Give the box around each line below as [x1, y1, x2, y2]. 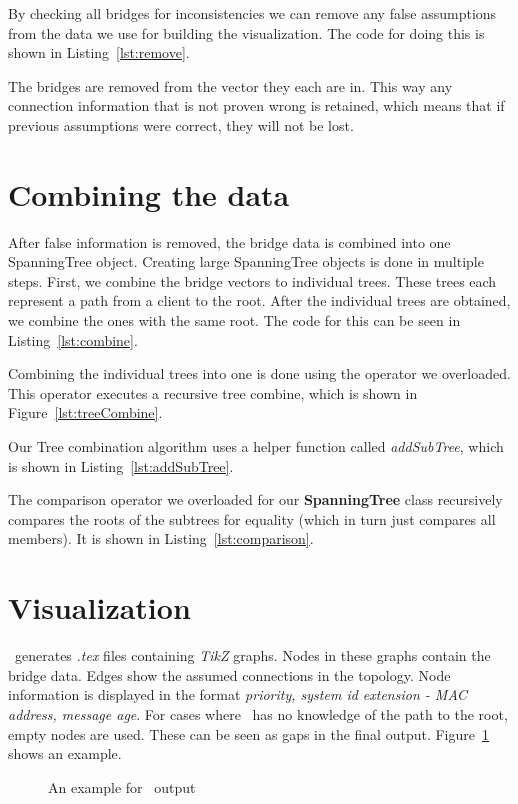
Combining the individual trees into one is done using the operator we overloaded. [8, 363, 511, 384]
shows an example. [8, 743, 122, 764]
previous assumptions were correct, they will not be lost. [8, 114, 354, 135]
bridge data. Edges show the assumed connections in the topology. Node [8, 664, 451, 685]
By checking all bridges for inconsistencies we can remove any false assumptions [8, 3, 497, 23]
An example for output [48, 776, 196, 797]
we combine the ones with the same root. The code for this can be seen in [8, 310, 461, 331]
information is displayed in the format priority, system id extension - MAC [8, 684, 468, 705]
